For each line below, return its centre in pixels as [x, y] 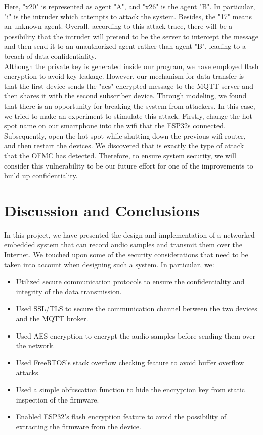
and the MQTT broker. [52, 318]
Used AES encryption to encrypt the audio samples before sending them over [136, 335]
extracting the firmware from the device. [78, 426]
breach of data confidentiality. [50, 56]
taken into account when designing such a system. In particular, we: [109, 264]
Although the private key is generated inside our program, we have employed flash [131, 66]
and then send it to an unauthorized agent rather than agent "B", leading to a [125, 46]
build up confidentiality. [41, 175]
